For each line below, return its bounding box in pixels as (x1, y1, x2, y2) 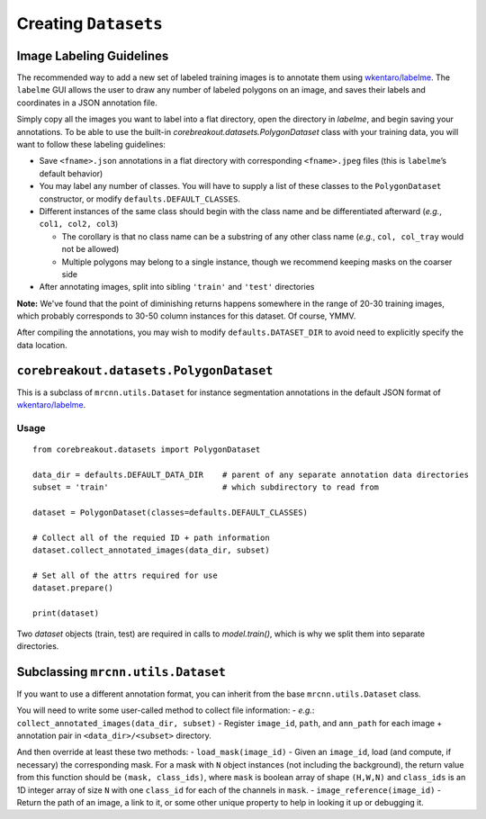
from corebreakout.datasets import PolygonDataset (32, 445, 261, 454)
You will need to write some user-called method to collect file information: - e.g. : (16, 705, 315, 715)
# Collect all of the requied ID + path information (32, 532, 270, 543)
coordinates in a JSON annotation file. (16, 97, 157, 108)
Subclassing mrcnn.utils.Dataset (16, 664, 227, 679)
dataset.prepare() (32, 583, 114, 593)
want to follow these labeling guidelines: (16, 139, 166, 150)
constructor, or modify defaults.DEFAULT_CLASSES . (39, 193, 240, 204)
